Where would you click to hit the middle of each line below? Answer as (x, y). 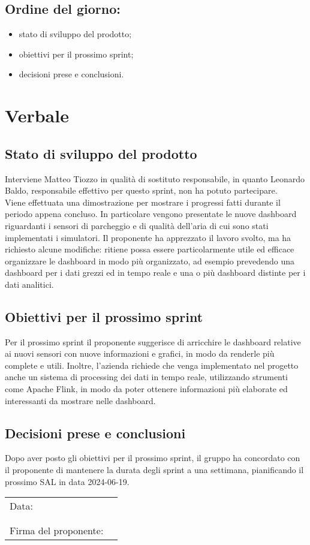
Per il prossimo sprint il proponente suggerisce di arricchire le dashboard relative (153, 341)
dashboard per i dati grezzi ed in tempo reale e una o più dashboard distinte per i (155, 272)
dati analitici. (29, 284)
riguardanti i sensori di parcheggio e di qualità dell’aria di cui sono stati (137, 225)
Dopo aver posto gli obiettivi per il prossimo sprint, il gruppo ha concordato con (153, 458)
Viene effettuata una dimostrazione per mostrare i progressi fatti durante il (143, 202)
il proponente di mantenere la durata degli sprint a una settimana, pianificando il (154, 470)
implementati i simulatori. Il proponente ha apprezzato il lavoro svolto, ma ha (148, 237)
